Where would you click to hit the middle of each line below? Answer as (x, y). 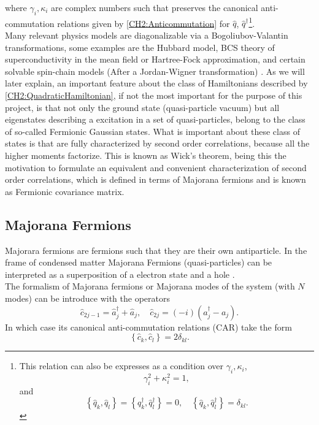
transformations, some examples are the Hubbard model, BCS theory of (140, 47)
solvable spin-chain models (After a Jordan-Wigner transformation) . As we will (155, 71)
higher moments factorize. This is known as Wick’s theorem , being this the (146, 155)
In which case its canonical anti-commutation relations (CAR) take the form (148, 327)
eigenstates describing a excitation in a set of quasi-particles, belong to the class (155, 119)
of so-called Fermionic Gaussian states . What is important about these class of (152, 131)
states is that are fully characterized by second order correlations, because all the (157, 143)
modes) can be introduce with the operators (87, 298)
